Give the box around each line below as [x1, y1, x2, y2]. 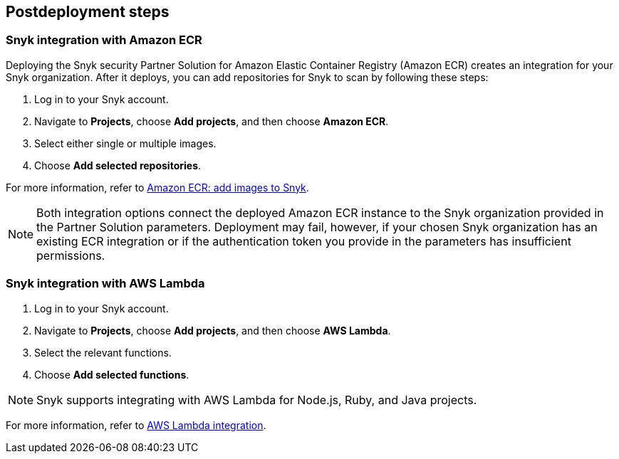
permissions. [36, 248, 105, 263]
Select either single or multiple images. [34, 137, 217, 149]
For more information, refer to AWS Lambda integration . [6, 418, 266, 431]
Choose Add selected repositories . [34, 159, 202, 172]
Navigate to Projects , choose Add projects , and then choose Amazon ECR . [34, 115, 389, 127]
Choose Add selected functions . [34, 368, 189, 381]
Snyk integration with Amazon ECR [6, 33, 202, 48]
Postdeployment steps [6, 3, 170, 21]
